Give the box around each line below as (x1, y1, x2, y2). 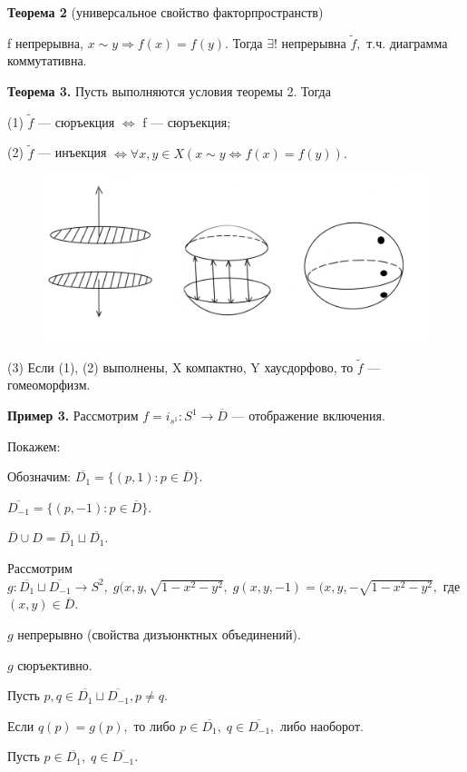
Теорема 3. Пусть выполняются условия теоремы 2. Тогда (7, 82, 331, 100)
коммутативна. (7, 51, 87, 70)
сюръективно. (17, 655, 92, 674)
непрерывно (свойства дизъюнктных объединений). (17, 624, 301, 643)
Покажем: (7, 436, 61, 455)
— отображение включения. (231, 406, 385, 425)
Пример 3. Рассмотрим (7, 406, 139, 425)
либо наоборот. (279, 716, 364, 735)
